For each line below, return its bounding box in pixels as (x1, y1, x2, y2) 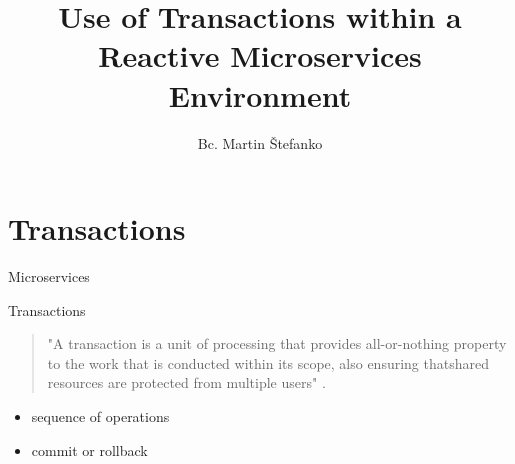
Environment (168, 74, 352, 115)
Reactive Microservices (98, 35, 422, 76)
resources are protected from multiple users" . (47, 372, 326, 393)
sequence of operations (31, 406, 170, 426)
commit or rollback (31, 439, 148, 460)
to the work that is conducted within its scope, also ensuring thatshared (47, 352, 489, 373)
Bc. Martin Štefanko (197, 132, 323, 153)
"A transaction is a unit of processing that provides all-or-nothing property (47, 333, 507, 354)
